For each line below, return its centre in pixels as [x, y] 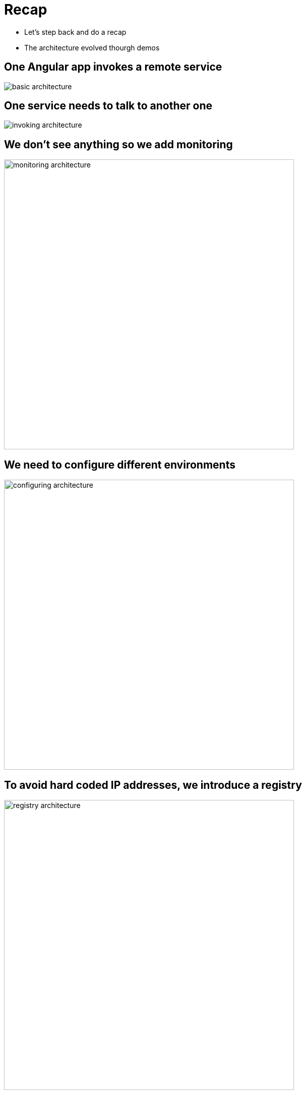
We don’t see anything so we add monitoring [118, 144]
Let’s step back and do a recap [75, 32]
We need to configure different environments [120, 465]
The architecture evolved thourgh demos [92, 47]
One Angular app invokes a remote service [113, 67]
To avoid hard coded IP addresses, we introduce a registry [153, 785]
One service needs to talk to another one [108, 106]
